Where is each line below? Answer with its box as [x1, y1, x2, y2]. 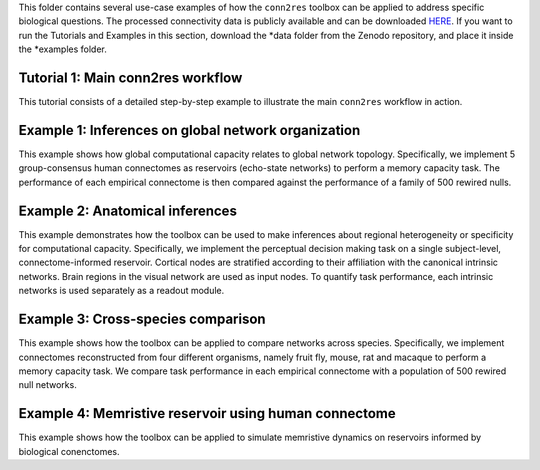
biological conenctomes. [18, 445, 120, 457]
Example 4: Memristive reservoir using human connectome [18, 405, 396, 422]
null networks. [18, 379, 77, 391]
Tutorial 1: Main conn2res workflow [18, 69, 243, 86]
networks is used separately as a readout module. [18, 285, 225, 297]
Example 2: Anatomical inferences [18, 202, 237, 219]
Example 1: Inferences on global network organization [18, 121, 361, 139]
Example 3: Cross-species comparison [18, 311, 266, 328]
